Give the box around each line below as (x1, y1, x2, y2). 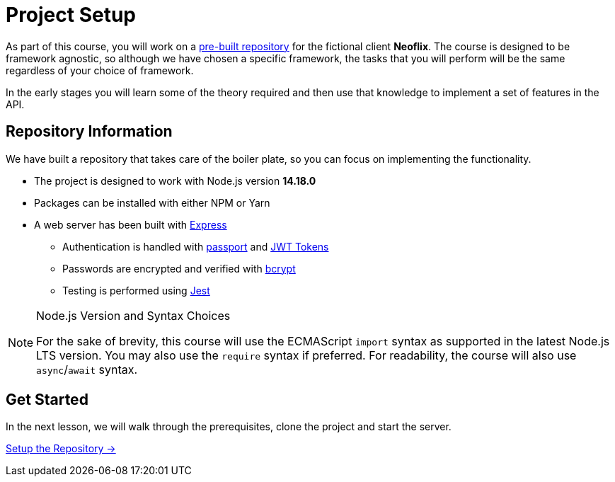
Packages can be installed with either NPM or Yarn (34, 196, 270, 209)
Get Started (6, 391, 88, 409)
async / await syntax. (36, 362, 138, 377)
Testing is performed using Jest (62, 284, 210, 297)
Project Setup (6, 3, 137, 27)
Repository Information (6, 122, 173, 141)
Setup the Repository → (6, 442, 116, 455)
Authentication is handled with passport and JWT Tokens (62, 240, 329, 253)
